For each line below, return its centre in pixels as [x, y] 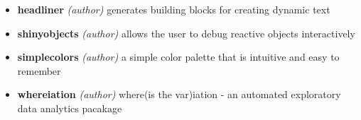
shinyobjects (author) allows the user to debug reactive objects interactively [186, 33]
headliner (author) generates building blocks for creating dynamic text [174, 9]
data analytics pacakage [70, 108]
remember [39, 70]
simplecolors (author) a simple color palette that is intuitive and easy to [178, 57]
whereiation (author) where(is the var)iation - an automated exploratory [179, 94]
